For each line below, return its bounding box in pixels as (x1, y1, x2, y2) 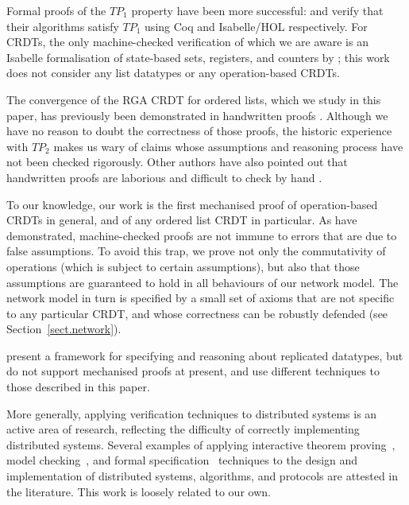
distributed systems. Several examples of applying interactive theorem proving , (6, 436, 395, 453)
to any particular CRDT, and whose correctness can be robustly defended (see (6, 305, 388, 321)
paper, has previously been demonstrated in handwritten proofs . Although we (6, 107, 388, 123)
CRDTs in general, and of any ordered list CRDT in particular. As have (6, 212, 357, 228)
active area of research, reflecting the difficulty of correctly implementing (6, 421, 360, 437)
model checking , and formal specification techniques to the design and (6, 452, 358, 468)
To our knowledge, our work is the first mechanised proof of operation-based (6, 196, 378, 212)
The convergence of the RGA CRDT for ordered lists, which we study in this (6, 91, 381, 107)
